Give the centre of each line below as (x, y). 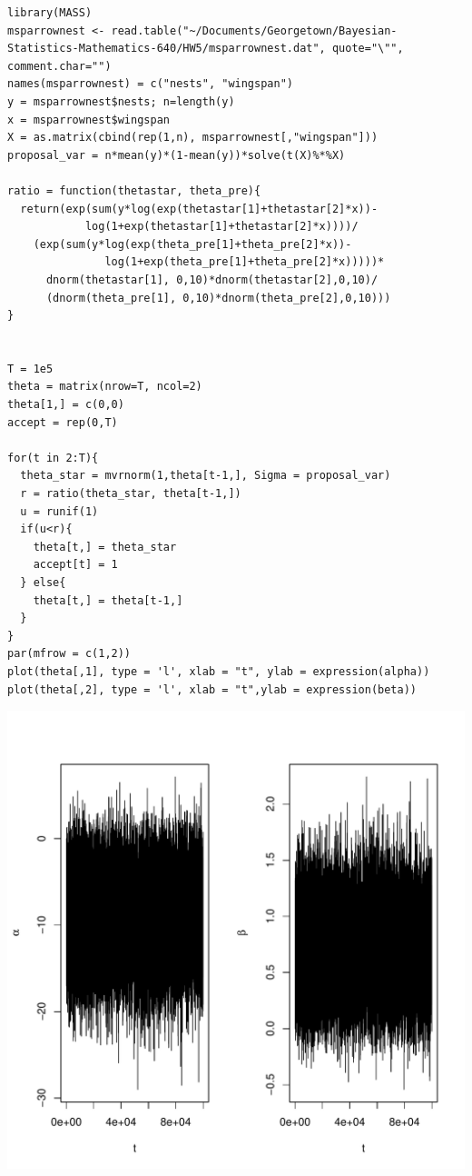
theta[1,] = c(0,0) (66, 405)
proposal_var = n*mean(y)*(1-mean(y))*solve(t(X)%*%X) (177, 155)
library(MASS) (50, 13)
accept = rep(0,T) (63, 422)
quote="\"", (368, 49)
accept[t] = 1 (75, 565)
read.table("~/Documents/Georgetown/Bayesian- (254, 30)
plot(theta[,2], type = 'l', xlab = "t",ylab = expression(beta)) (212, 689)
